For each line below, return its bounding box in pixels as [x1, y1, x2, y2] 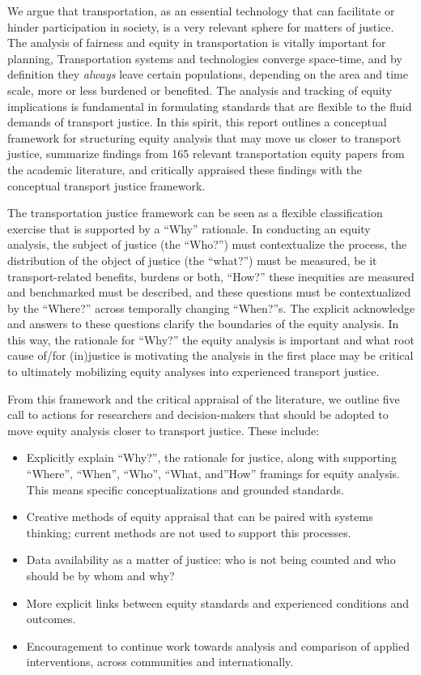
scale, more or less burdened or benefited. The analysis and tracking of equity [7, 81, 393, 98]
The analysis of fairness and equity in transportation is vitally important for [7, 34, 386, 51]
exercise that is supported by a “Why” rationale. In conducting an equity [7, 220, 371, 237]
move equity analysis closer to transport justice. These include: [7, 421, 320, 438]
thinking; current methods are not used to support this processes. [26, 523, 351, 540]
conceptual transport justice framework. [7, 177, 206, 194]
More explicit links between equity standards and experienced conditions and [26, 594, 409, 611]
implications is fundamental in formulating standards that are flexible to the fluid [7, 97, 412, 114]
